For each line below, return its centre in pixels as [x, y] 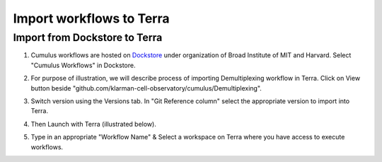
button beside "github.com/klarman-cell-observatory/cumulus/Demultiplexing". [146, 88]
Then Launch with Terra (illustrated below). [94, 124]
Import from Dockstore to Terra [88, 37]
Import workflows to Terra [91, 18]
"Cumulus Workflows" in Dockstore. [83, 65]
